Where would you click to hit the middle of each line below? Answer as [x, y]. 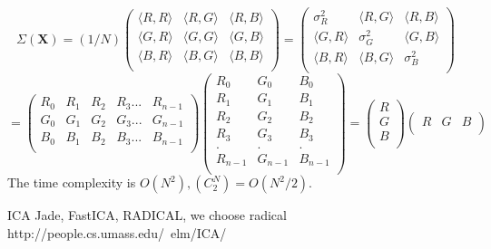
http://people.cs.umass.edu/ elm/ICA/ [117, 233]
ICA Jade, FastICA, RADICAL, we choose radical [147, 215]
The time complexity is [72, 182]
